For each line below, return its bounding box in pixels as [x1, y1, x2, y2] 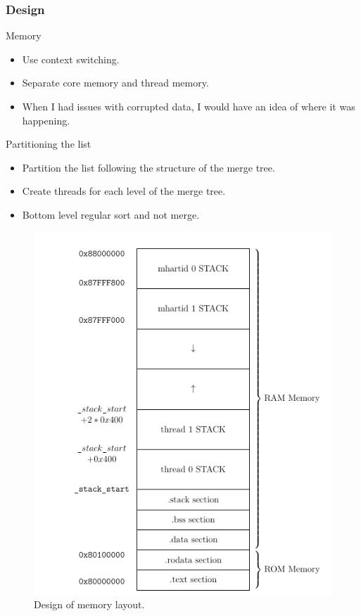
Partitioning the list [6, 136, 91, 151]
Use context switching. [22, 51, 120, 66]
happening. [22, 113, 70, 127]
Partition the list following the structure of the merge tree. [22, 160, 275, 174]
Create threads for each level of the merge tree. [22, 184, 226, 198]
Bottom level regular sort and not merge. [22, 207, 200, 222]
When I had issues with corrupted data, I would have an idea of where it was [22, 99, 355, 113]
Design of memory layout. [34, 597, 145, 612]
